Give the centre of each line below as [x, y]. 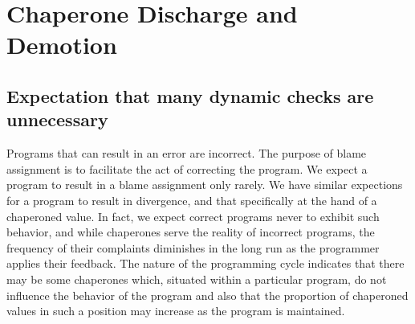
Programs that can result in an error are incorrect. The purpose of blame [187, 153]
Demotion [62, 45]
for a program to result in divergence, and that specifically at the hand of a [192, 200]
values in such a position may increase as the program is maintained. [176, 311]
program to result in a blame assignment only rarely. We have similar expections [205, 185]
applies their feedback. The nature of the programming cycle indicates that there [205, 263]
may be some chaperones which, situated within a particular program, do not [197, 279]
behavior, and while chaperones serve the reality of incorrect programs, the [191, 232]
